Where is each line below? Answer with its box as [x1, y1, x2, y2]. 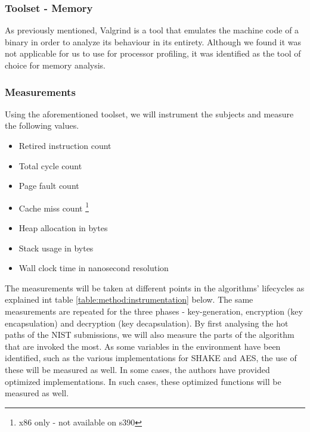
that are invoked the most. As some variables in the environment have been [5, 340, 281, 352]
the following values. [5, 119, 79, 132]
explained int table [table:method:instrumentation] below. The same [5, 293, 253, 306]
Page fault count [18, 179, 79, 192]
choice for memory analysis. [5, 59, 106, 71]
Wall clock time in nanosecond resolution [18, 262, 169, 274]
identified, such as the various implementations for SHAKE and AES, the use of [5, 352, 297, 364]
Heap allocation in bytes [18, 222, 108, 234]
